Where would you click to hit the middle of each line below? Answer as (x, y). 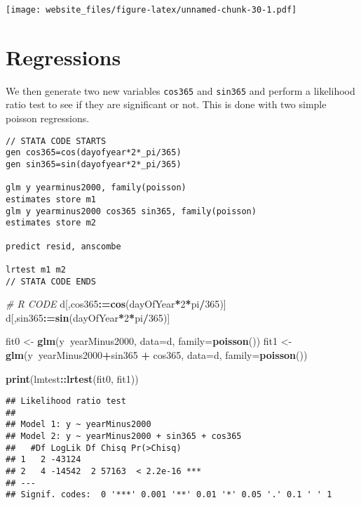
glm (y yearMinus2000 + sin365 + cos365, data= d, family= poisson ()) (157, 354)
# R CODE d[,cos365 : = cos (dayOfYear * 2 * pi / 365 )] (116, 304)
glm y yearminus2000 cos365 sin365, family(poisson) (131, 211)
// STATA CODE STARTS (56, 141)
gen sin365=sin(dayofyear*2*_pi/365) (94, 164)
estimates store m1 (51, 199)
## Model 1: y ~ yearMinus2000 (79, 425)
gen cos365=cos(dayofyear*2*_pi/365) (94, 153)
